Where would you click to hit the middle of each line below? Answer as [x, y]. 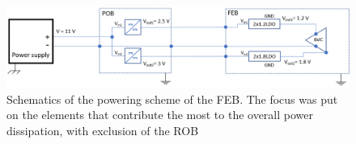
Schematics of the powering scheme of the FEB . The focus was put [172, 99]
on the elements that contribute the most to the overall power [160, 115]
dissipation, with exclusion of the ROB [103, 130]
